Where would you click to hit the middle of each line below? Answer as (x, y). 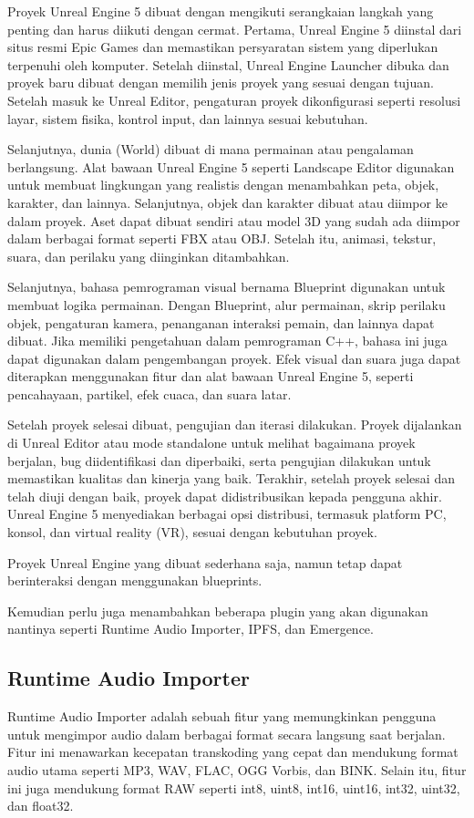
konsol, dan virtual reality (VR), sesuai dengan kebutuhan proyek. (192, 532)
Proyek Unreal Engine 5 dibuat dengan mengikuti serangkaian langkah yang (221, 11)
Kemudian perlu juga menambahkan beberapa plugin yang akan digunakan (218, 611)
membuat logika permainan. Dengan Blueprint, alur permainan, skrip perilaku (227, 304)
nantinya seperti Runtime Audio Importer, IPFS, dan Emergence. (191, 629)
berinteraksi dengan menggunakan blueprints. (135, 580)
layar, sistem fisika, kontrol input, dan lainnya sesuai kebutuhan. (188, 118)
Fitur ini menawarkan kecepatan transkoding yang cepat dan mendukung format (233, 752)
